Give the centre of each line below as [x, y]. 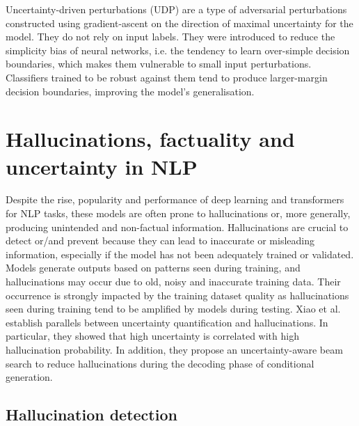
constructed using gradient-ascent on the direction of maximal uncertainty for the [179, 23]
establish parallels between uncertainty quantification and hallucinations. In [167, 322]
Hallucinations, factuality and [150, 139]
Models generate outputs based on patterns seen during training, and [153, 268]
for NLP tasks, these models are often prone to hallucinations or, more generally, [178, 213]
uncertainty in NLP [102, 166]
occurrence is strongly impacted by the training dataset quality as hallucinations [177, 295]
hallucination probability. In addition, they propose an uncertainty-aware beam [174, 349]
